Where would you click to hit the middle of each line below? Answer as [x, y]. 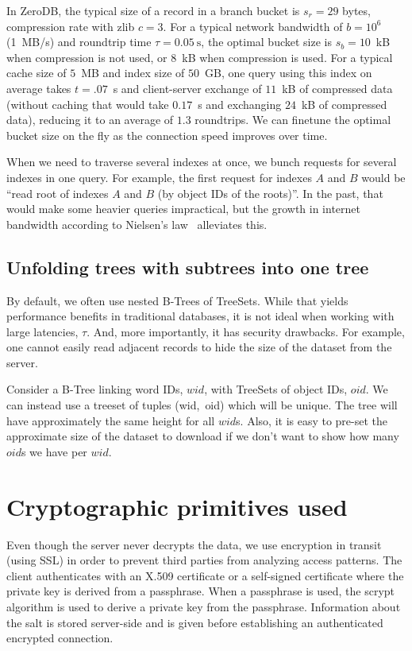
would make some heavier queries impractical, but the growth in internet [183, 209]
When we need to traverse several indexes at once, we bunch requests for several [202, 162]
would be [383, 177]
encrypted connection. [60, 638]
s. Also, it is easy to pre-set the [312, 420]
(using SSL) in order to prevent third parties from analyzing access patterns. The [204, 560]
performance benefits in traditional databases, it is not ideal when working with [200, 316]
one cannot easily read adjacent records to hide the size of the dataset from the [199, 347]
